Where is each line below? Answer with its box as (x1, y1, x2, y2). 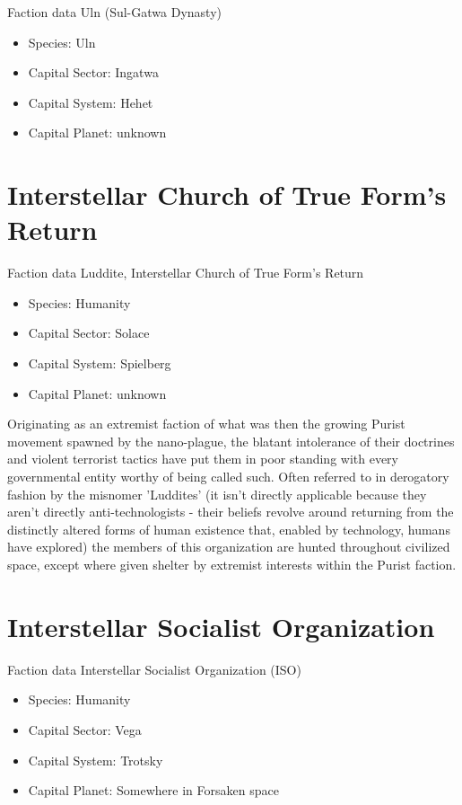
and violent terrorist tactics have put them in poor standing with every (7, 449, 399, 468)
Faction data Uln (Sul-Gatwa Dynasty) (7, 3, 222, 21)
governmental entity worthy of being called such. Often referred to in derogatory (7, 467, 449, 486)
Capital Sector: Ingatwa (28, 63, 159, 82)
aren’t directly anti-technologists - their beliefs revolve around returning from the (7, 502, 454, 521)
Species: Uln (28, 32, 96, 51)
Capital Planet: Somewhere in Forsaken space (28, 781, 279, 800)
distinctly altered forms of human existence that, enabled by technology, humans (7, 519, 450, 538)
